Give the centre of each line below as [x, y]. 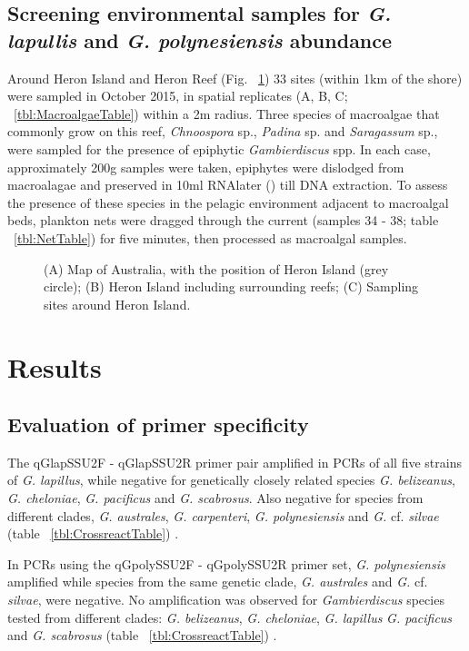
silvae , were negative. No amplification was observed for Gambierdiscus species [226, 600]
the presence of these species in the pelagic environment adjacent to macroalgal [228, 202]
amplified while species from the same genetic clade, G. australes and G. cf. [218, 582]
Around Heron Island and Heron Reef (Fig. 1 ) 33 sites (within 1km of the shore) [235, 78]
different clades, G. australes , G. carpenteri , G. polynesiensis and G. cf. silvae [223, 515]
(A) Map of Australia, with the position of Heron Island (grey [216, 268]
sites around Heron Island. [117, 304]
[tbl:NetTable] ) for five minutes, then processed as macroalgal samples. [210, 237]
